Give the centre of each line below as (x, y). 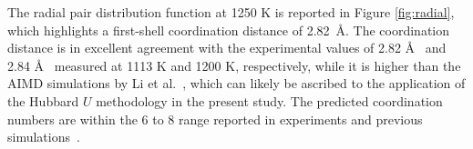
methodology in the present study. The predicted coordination (269, 100)
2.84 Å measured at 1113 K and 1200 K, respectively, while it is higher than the (234, 65)
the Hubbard (43, 100)
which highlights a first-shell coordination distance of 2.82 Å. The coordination (229, 30)
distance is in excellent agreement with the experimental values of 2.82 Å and (227, 48)
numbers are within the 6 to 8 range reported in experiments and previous (215, 119)
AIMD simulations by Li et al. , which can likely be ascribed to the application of (236, 83)
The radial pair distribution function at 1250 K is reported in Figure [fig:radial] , (231, 12)
